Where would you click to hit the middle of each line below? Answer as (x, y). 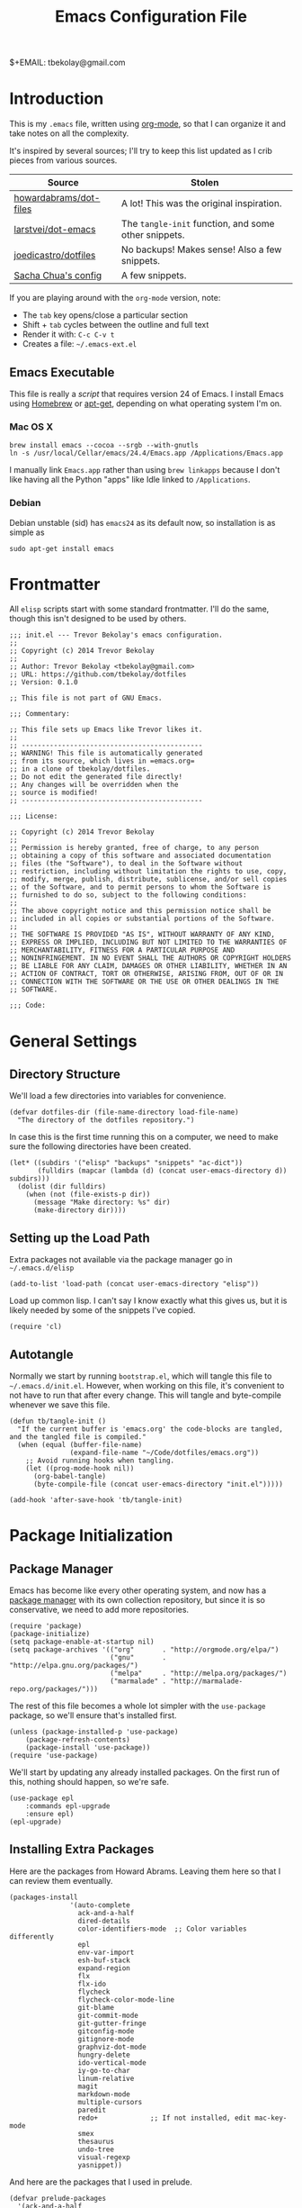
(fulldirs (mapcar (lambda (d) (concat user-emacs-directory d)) (162, 1171)
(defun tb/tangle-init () (58, 1421)
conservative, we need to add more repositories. (99, 1610)
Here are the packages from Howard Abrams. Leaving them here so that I (145, 1871)
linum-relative (106, 2078)
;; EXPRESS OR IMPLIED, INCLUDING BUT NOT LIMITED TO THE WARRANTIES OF (148, 943)
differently (31, 1937)
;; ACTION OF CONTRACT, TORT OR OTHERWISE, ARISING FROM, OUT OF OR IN (146, 974)
